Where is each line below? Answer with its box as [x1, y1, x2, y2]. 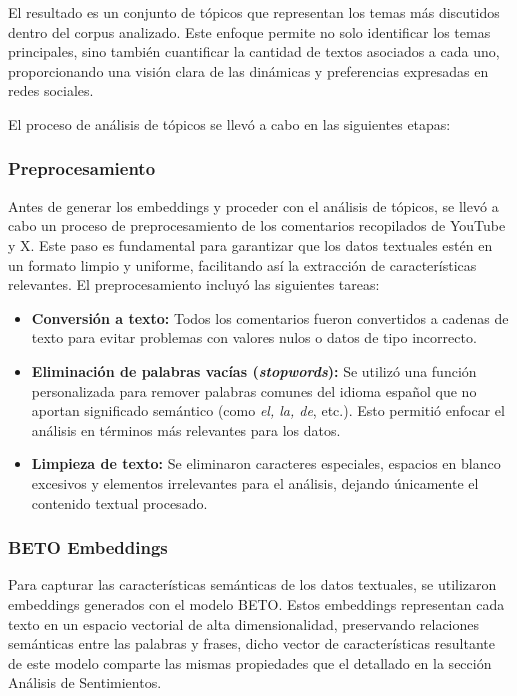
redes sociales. [8, 80, 94, 101]
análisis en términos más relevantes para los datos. [31, 419, 341, 440]
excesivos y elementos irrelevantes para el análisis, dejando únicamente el [31, 472, 479, 493]
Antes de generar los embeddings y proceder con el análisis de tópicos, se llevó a [8, 195, 499, 216]
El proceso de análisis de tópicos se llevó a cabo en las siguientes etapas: [8, 113, 451, 134]
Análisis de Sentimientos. [8, 672, 162, 693]
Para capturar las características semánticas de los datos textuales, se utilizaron [8, 574, 497, 595]
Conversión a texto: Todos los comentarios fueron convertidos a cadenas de [31, 307, 509, 328]
